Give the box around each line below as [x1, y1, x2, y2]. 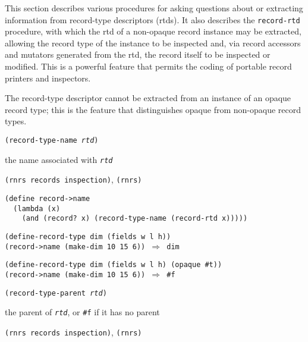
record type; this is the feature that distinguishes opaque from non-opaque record [5, 103, 301, 115]
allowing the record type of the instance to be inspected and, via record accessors [5, 36, 301, 49]
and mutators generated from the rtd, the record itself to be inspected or [5, 48, 271, 61]
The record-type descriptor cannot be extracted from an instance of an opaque [5, 92, 291, 104]
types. [5, 115, 27, 127]
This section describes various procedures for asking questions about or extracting [5, 2, 303, 14]
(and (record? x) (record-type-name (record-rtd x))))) [21, 214, 248, 223]
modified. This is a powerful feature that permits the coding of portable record [5, 60, 292, 73]
